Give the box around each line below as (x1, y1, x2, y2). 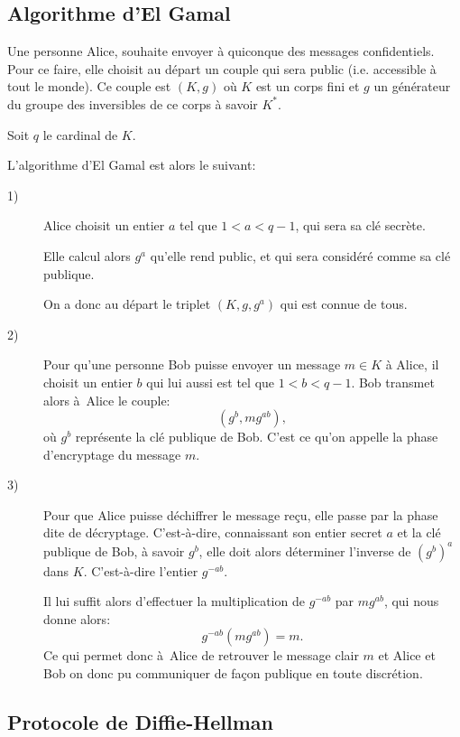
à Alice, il (385, 355, 439, 374)
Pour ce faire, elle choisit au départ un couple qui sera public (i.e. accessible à (7, 59, 437, 78)
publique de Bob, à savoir (43, 541, 185, 560)
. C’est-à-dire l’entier (83, 561, 198, 580)
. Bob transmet (351, 372, 435, 391)
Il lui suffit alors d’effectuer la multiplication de (43, 592, 305, 611)
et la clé (397, 523, 441, 542)
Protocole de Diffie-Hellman (7, 707, 273, 735)
